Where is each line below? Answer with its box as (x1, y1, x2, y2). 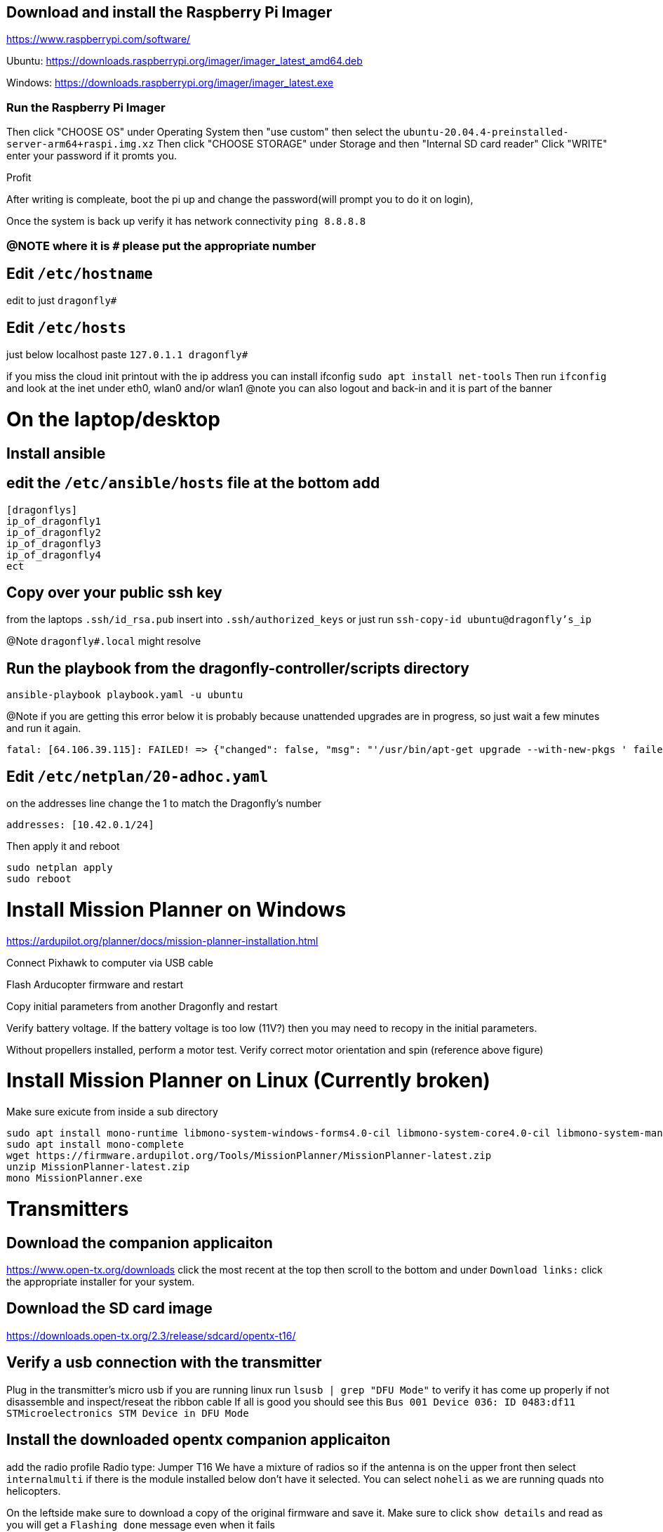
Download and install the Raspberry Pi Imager (6, 4, 333, 21)
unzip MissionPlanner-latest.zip (6, 1161, 190, 1173)
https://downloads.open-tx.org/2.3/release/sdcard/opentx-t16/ (6, 1329, 296, 1342)
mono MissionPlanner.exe (6, 1172, 142, 1184)
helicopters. (6, 1484, 61, 1497)
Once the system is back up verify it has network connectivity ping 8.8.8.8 (6, 215, 366, 228)
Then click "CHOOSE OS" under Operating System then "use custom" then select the (6, 126, 401, 138)
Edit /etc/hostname (6, 264, 153, 282)
